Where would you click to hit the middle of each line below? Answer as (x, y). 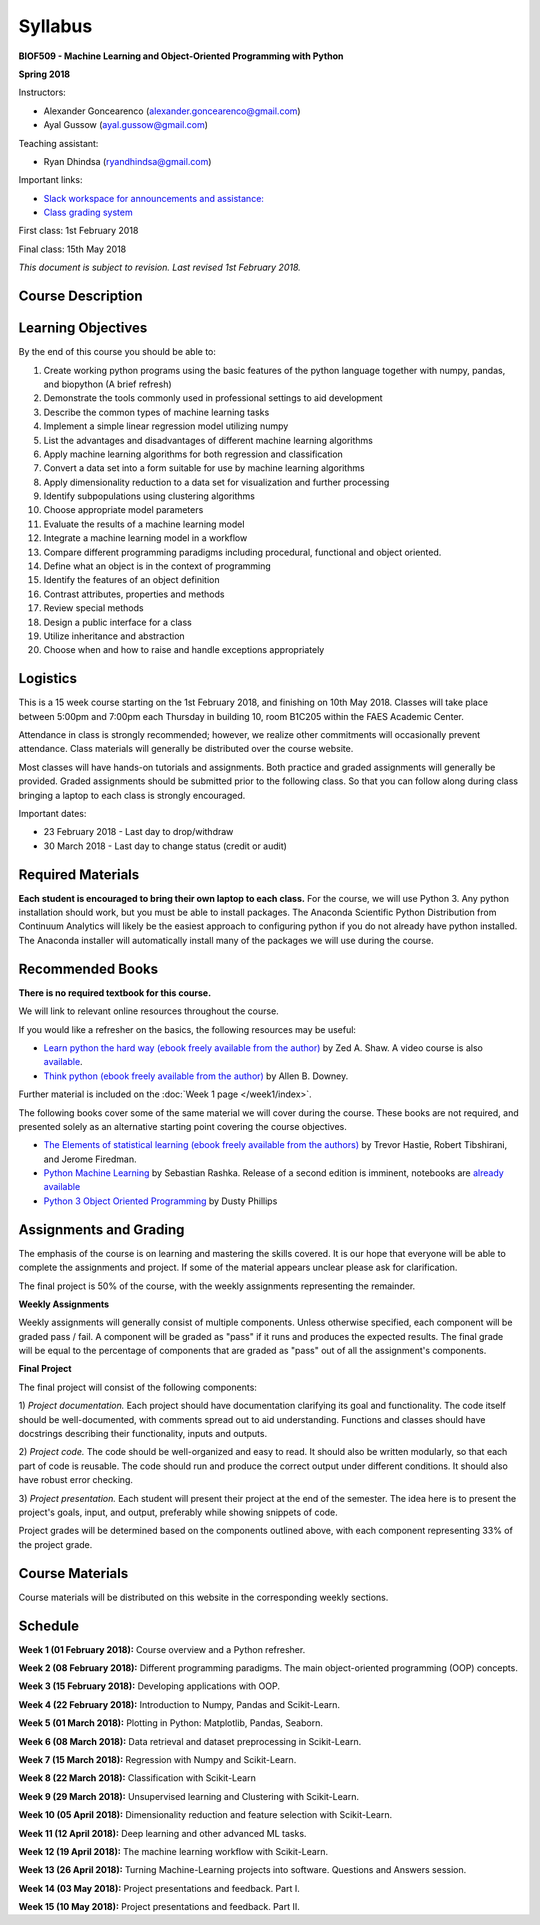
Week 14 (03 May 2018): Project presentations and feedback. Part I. (159, 1888)
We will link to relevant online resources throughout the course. (148, 1011)
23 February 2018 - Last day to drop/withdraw (138, 832)
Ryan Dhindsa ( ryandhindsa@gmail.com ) (127, 161)
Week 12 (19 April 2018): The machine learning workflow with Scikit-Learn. (173, 1851)
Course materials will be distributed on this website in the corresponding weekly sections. (203, 1597)
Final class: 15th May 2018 (72, 249)
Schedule (49, 1625)
